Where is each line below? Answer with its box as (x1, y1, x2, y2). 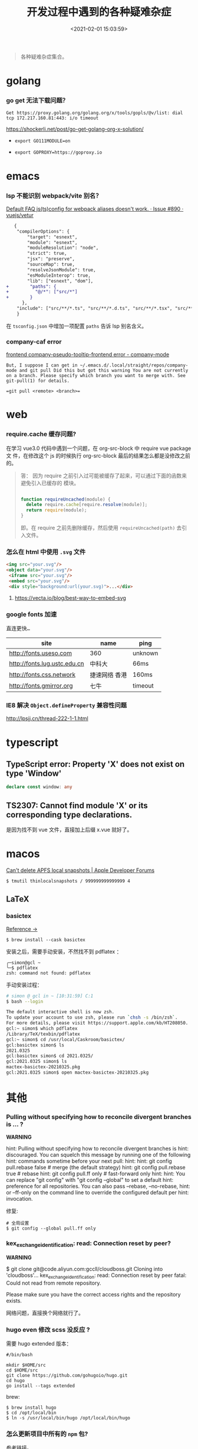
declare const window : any (6, 784, 72, 790)
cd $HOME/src (6, 1367, 38, 1373)
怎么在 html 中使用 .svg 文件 (6, 547, 86, 556)
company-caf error (6, 338, 62, 346)
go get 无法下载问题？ (6, 96, 69, 105)
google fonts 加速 (6, 610, 57, 618)
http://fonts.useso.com (9, 649, 72, 657)
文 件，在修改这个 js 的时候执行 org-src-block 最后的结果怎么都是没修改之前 (6, 452, 190, 459)
